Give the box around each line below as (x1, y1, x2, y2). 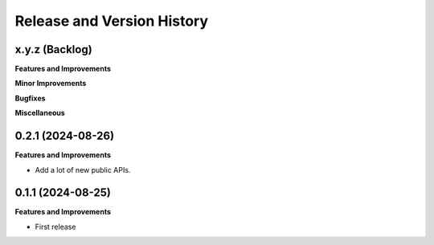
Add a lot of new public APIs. (35, 165, 131, 174)
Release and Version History (14, 12, 209, 30)
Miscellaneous (14, 108, 66, 118)
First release (35, 222, 76, 231)
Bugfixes (14, 93, 46, 103)
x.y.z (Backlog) (14, 43, 92, 56)
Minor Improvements (14, 79, 87, 88)
